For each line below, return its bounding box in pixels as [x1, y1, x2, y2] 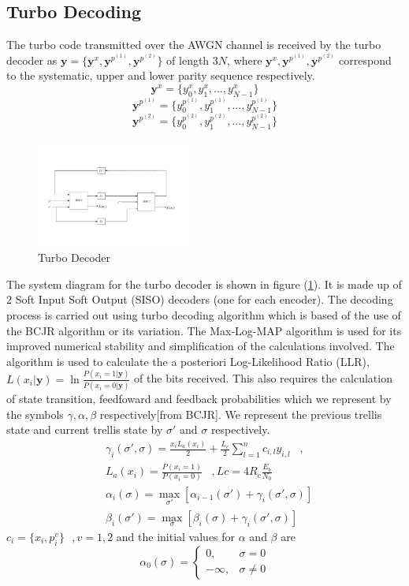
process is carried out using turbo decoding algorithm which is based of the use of [6, 306, 401, 323]
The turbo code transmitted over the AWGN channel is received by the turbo [6, 36, 381, 53]
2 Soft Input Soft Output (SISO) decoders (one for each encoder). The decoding [6, 291, 393, 308]
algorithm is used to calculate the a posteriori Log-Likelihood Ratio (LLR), [6, 353, 370, 369]
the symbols [6, 405, 64, 422]
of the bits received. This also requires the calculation [134, 370, 392, 386]
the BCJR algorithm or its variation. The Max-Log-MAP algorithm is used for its [6, 322, 402, 338]
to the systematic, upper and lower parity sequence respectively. [6, 67, 315, 84]
